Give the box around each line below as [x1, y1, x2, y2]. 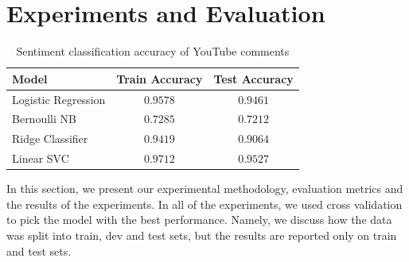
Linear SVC [12, 150, 69, 167]
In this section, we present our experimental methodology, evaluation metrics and [6, 180, 403, 197]
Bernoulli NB [12, 110, 76, 127]
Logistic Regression [12, 91, 106, 107]
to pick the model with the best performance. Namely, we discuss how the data [6, 211, 392, 228]
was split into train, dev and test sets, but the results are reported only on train [6, 226, 397, 243]
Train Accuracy [116, 70, 203, 87]
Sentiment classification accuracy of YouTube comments [16, 43, 290, 60]
